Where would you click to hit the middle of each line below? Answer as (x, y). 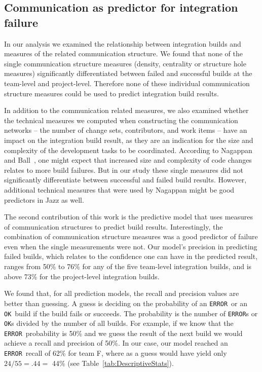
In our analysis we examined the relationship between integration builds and (123, 43)
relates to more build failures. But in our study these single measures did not (124, 170)
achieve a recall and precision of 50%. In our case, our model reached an (116, 343)
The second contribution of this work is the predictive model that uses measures (129, 217)
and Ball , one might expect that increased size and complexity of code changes (128, 160)
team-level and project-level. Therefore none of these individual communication (127, 83)
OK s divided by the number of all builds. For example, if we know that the (119, 323)
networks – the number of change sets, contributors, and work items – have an (126, 130)
